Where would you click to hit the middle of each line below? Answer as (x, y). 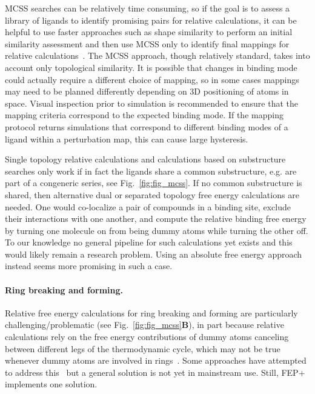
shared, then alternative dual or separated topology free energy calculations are (152, 194)
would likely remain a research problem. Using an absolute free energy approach (154, 254)
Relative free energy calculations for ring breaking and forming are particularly (151, 312)
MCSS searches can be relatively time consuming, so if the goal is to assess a (148, 8)
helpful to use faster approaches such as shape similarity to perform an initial (149, 32)
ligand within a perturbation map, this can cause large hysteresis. (127, 139)
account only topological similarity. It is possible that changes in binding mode (151, 67)
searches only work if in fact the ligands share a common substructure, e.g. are (151, 171)
